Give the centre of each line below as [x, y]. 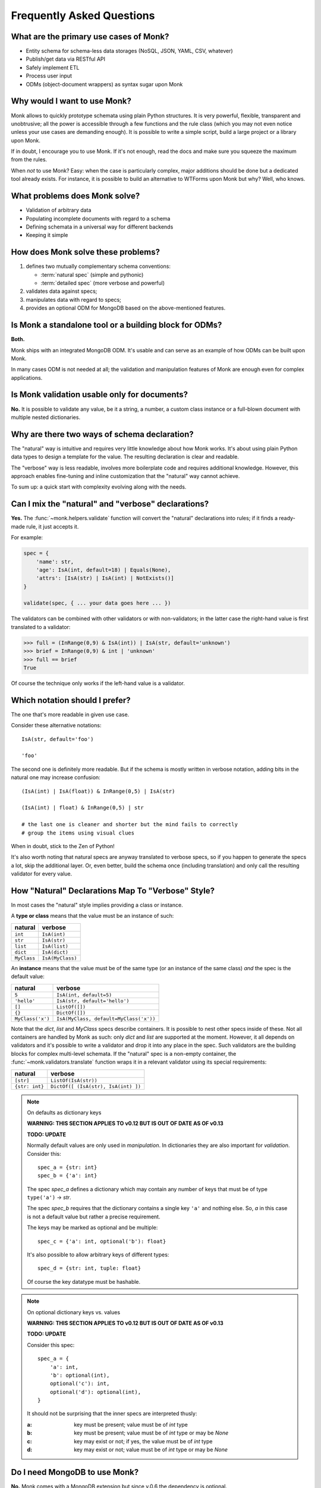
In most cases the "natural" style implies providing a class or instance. [97, 905]
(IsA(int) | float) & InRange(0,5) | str [83, 808]
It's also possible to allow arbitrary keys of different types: [98, 1255]
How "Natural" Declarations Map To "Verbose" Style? [113, 891]
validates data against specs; [62, 291]
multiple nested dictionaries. [45, 417]
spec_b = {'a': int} [67, 1176]
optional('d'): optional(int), [95, 1392]
